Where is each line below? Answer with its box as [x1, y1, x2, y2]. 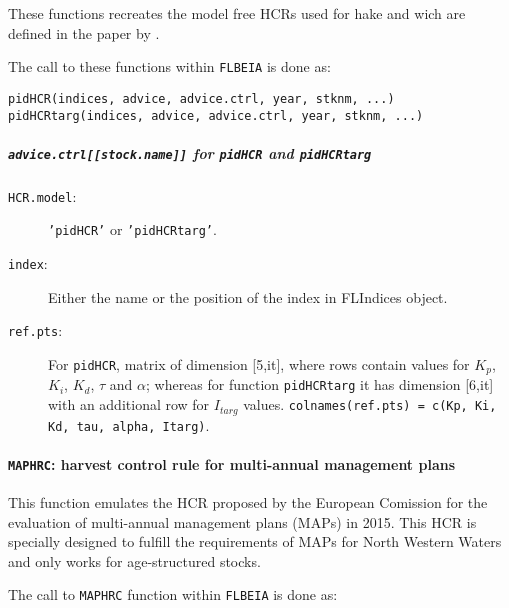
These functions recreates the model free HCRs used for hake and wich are [8, 3, 466, 23]
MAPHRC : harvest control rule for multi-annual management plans [8, 453, 456, 474]
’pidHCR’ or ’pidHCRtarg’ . [48, 219, 217, 240]
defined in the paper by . [8, 22, 160, 43]
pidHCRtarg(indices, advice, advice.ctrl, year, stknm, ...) [8, 108, 424, 123]
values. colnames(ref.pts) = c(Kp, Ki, [243, 394, 497, 415]
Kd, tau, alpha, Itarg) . [48, 414, 210, 435]
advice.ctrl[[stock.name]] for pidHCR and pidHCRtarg [8, 142, 372, 163]
